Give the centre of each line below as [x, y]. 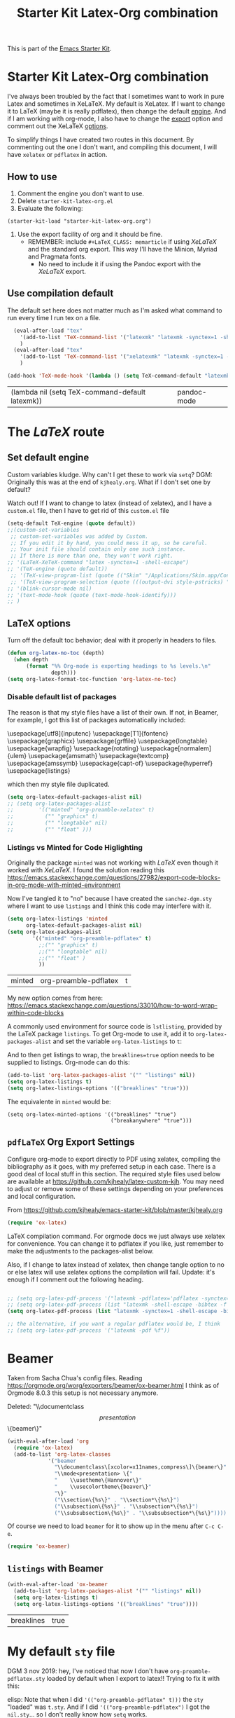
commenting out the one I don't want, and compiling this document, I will [112, 147]
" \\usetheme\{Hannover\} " [98, 1480]
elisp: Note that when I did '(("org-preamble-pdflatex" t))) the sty [106, 1699]
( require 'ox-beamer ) [39, 1546]
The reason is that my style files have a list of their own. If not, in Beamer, [113, 712]
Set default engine [48, 458]
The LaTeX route [56, 432]
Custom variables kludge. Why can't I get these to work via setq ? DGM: [110, 474]
